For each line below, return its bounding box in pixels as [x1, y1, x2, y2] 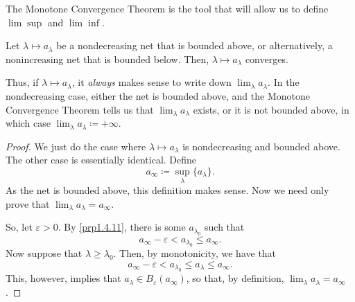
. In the [268, 75, 300, 89]
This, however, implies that [6, 271, 121, 285]
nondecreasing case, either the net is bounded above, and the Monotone [6, 88, 310, 103]
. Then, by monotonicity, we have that [113, 246, 277, 260]
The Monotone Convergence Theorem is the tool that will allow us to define [6, 1, 329, 15]
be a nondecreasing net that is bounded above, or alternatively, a [56, 38, 333, 53]
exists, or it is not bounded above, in [193, 102, 349, 116]
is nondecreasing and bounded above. [182, 139, 340, 153]
